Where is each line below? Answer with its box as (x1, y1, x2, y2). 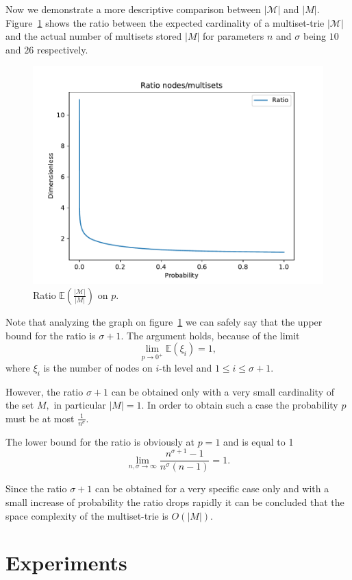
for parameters (203, 29, 264, 43)
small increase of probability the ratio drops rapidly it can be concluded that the (5, 495, 344, 509)
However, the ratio (5, 384, 84, 398)
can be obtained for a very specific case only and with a (95, 481, 329, 496)
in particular (53, 398, 106, 412)
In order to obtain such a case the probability (147, 398, 338, 412)
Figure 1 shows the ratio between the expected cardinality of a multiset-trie (5, 15, 325, 29)
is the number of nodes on (43, 360, 153, 374)
